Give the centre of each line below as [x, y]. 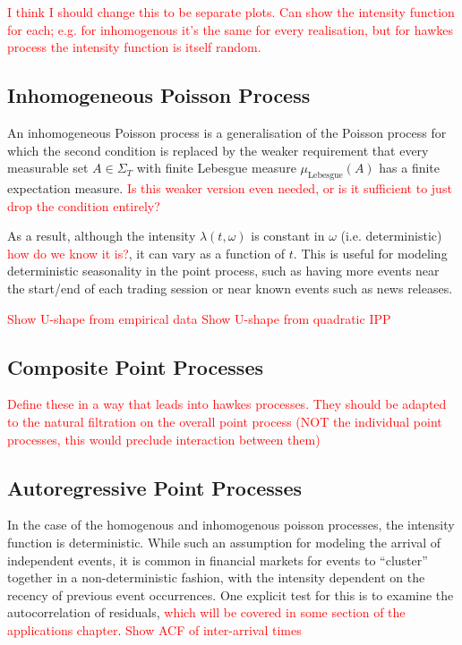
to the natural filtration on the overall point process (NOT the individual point [225, 421]
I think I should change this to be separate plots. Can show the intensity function [231, 12]
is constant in [288, 236]
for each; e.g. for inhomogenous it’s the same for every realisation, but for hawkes [230, 29]
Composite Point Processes [135, 366]
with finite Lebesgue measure [216, 168]
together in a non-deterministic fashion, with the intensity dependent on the [216, 577]
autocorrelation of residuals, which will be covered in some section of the [206, 612]
